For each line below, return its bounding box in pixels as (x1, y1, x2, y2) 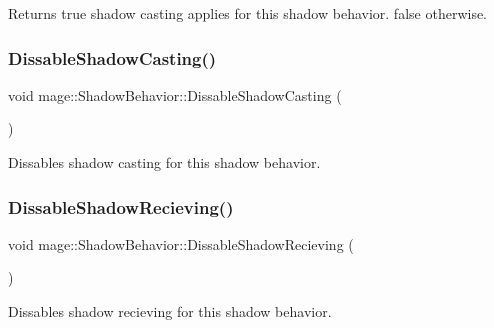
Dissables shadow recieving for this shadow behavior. (8, 301, 332, 321)
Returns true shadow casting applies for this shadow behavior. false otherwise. (8, 3, 488, 23)
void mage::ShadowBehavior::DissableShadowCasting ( (8, 84, 342, 105)
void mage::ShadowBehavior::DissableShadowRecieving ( (8, 233, 354, 254)
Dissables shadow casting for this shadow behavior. (8, 152, 321, 172)
